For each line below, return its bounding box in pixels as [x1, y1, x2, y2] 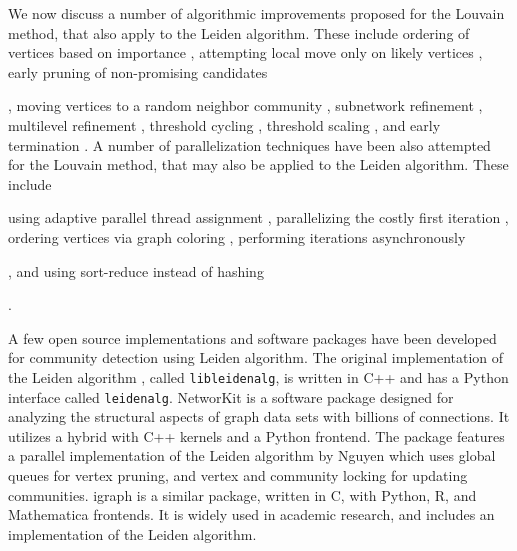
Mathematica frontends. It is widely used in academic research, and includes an [8, 504, 495, 525]
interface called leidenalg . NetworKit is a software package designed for [8, 386, 454, 407]
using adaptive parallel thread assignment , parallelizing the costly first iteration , [8, 207, 509, 228]
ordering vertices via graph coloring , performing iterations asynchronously [8, 226, 466, 247]
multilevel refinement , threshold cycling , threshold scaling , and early [8, 114, 441, 135]
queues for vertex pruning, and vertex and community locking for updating [8, 465, 468, 485]
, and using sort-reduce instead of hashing [8, 260, 264, 281]
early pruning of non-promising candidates [8, 61, 268, 82]
